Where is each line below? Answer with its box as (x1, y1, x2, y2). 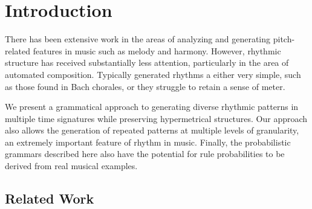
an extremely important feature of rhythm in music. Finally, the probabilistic (5, 135, 291, 148)
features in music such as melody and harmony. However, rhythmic (33, 44, 281, 57)
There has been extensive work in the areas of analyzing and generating (5, 33, 271, 45)
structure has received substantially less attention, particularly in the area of (5, 56, 289, 69)
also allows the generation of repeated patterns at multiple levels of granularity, (5, 124, 299, 137)
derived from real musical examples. (5, 159, 138, 172)
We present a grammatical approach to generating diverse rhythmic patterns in (5, 100, 299, 113)
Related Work (5, 189, 94, 208)
